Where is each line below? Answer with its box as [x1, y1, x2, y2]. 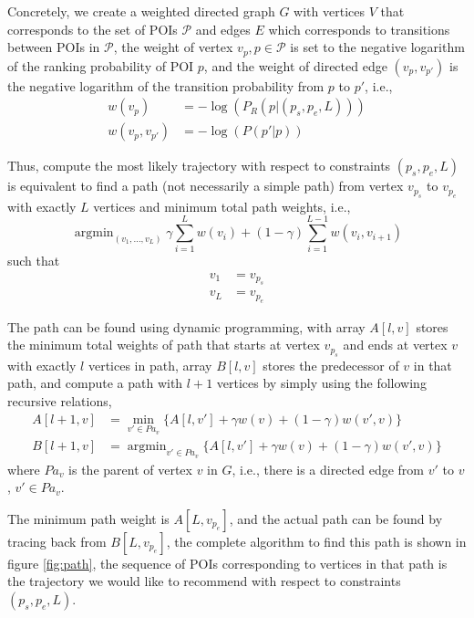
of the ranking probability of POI [7, 56, 194, 75]
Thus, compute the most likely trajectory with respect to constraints [7, 156, 391, 175]
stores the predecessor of [263, 355, 399, 374]
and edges [195, 19, 251, 38]
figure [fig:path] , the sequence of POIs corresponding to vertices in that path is [7, 553, 448, 572]
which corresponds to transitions [268, 19, 450, 38]
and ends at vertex [343, 335, 448, 354]
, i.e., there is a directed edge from [232, 459, 425, 478]
